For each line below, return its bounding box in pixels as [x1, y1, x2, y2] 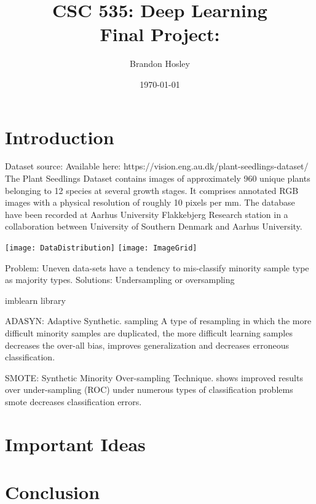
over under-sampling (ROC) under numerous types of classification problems [5, 383, 293, 396]
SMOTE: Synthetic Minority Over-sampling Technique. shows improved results [5, 371, 303, 384]
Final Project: [100, 21, 220, 47]
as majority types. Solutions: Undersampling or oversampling [5, 273, 235, 286]
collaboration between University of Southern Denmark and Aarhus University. [5, 220, 302, 233]
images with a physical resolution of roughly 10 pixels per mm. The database [5, 196, 295, 209]
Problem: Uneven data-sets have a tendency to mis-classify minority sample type [5, 261, 309, 274]
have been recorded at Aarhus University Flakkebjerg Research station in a [5, 207, 288, 220]
